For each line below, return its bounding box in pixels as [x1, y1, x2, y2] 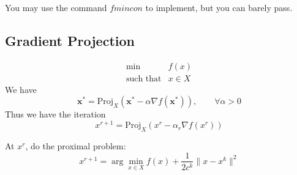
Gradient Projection [5, 31, 135, 50]
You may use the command [5, 1, 107, 13]
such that [126, 74, 162, 83]
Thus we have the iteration [5, 108, 106, 121]
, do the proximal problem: [25, 139, 126, 152]
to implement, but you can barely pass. [145, 1, 293, 13]
